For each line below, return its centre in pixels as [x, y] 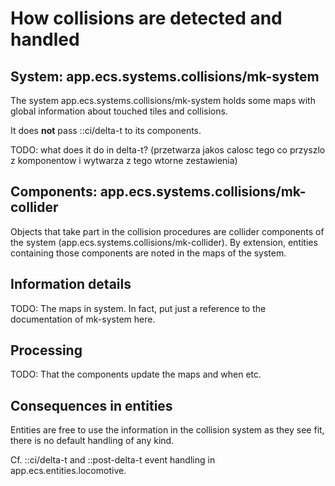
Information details [71, 284]
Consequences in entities [91, 405]
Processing [46, 350]
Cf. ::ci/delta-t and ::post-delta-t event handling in [113, 460]
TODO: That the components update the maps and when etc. [136, 374]
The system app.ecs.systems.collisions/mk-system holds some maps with [163, 100]
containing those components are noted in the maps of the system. [148, 253]
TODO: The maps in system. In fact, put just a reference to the [138, 308]
